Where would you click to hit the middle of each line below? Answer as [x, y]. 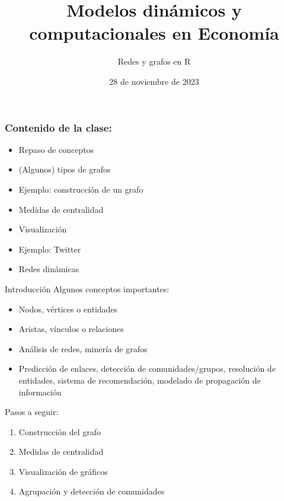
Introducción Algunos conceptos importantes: [87, 288]
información [40, 392]
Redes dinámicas [49, 269]
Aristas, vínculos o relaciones [71, 329]
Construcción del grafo [60, 431]
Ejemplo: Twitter [50, 249]
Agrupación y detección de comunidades [92, 491]
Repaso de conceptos [56, 149]
